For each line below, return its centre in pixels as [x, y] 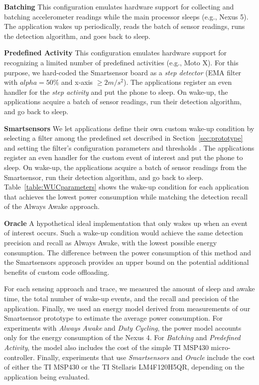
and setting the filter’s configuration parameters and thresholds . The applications [129, 147]
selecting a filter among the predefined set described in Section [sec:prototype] [124, 138]
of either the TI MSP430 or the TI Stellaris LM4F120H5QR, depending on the [124, 367]
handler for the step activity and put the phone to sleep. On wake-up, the [116, 92]
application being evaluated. [47, 376]
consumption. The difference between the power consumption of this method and [128, 252]
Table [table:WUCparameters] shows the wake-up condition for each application [127, 187]
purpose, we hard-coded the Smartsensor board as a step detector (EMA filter [123, 72]
